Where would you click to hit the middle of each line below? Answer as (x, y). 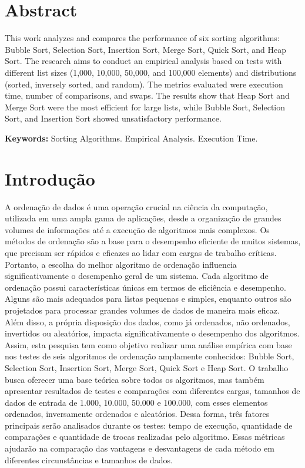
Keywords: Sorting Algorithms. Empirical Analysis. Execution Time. (131, 138)
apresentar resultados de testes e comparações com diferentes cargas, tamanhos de (152, 391)
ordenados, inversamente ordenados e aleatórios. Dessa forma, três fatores (137, 414)
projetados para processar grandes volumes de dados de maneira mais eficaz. (142, 310)
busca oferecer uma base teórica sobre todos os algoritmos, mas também (135, 379)
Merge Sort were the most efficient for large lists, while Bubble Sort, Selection (145, 107)
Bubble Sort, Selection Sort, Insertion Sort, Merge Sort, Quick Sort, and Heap (145, 49)
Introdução (50, 178)
